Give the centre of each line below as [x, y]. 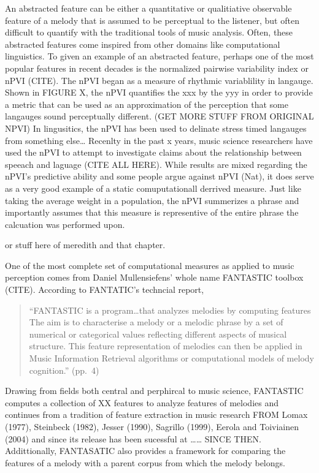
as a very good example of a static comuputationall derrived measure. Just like [153, 188]
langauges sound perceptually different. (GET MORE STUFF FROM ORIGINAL [159, 116]
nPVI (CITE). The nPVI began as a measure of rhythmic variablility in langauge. [159, 80]
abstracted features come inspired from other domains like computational [143, 44]
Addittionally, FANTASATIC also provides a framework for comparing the [145, 451]
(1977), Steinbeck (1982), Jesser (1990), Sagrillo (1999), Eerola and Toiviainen [152, 426]
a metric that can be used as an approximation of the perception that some [147, 104]
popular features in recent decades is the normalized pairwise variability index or [157, 68]
